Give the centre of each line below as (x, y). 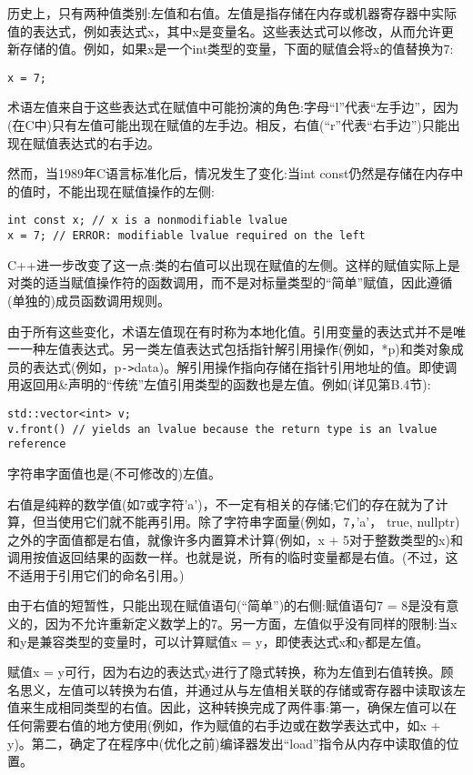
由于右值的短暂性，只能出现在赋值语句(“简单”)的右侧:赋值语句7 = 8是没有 (227, 605)
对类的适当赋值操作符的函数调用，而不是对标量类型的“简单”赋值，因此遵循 (230, 282)
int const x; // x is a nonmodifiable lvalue (147, 221)
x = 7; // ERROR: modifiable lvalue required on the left (186, 236)
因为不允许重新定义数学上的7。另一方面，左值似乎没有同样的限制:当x (251, 624)
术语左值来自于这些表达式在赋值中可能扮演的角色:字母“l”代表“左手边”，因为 (233, 107)
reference (37, 444)
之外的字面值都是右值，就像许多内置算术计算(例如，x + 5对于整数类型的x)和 (235, 539)
